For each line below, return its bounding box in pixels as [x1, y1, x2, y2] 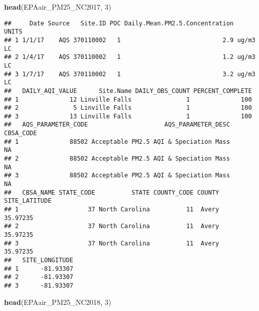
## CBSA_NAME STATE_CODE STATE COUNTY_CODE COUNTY [4, 189, 219, 196]
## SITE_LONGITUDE [4, 256, 74, 264]
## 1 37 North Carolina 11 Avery [4, 206, 219, 213]
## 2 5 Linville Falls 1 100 [4, 104, 252, 112]
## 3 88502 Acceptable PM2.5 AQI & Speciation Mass [4, 172, 230, 179]
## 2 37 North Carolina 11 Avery [4, 223, 219, 230]
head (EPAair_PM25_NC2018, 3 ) [4, 296, 111, 307]
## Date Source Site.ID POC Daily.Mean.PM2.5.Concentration [4, 19, 234, 27]
